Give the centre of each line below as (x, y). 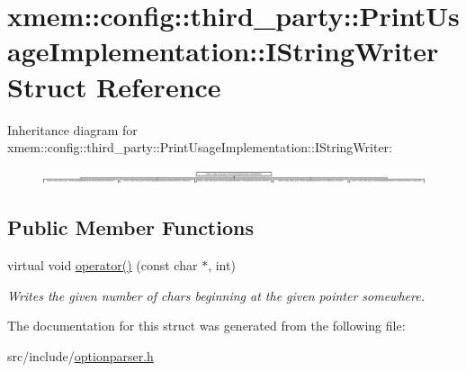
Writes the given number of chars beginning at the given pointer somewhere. (216, 295)
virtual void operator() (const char (103, 265)
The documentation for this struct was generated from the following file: (206, 326)
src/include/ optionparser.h (81, 355)
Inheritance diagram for (72, 129)
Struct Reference (114, 86)
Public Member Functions (130, 227)
